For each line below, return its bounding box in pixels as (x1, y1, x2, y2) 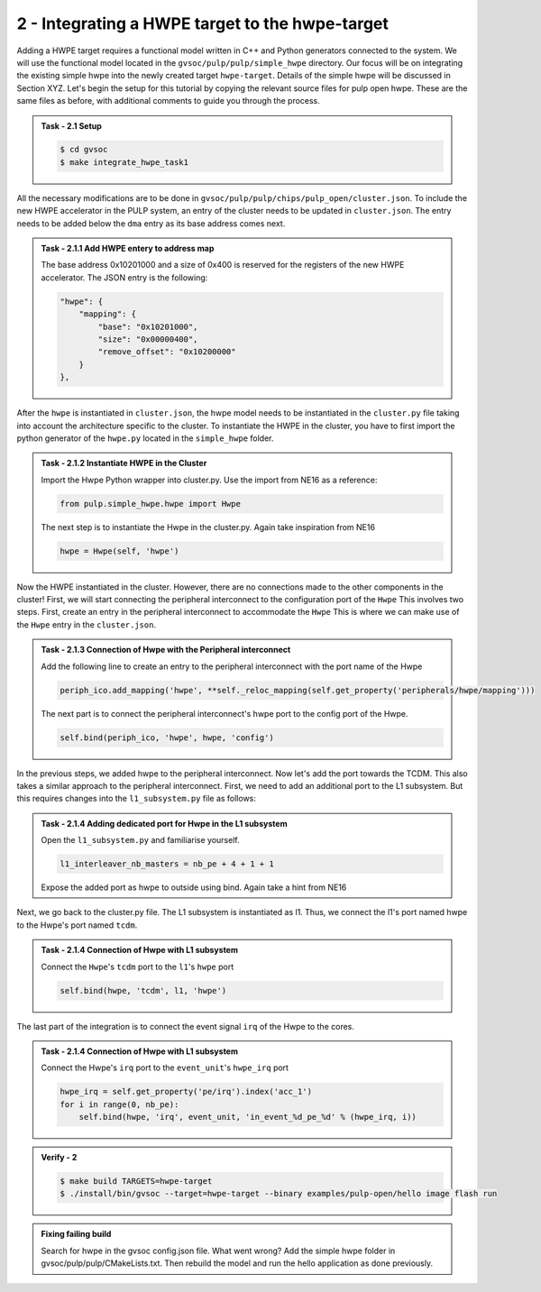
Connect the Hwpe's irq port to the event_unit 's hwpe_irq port (41, 1062, 289, 1073)
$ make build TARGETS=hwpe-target (60, 1177, 213, 1187)
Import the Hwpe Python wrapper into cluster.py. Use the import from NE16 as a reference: (41, 474, 378, 485)
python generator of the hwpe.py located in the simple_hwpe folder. (16, 433, 274, 444)
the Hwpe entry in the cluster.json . (16, 619, 157, 630)
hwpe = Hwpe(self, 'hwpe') (60, 545, 179, 556)
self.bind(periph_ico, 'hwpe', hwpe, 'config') (60, 732, 274, 743)
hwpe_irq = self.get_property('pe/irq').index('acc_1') (60, 1086, 313, 1097)
